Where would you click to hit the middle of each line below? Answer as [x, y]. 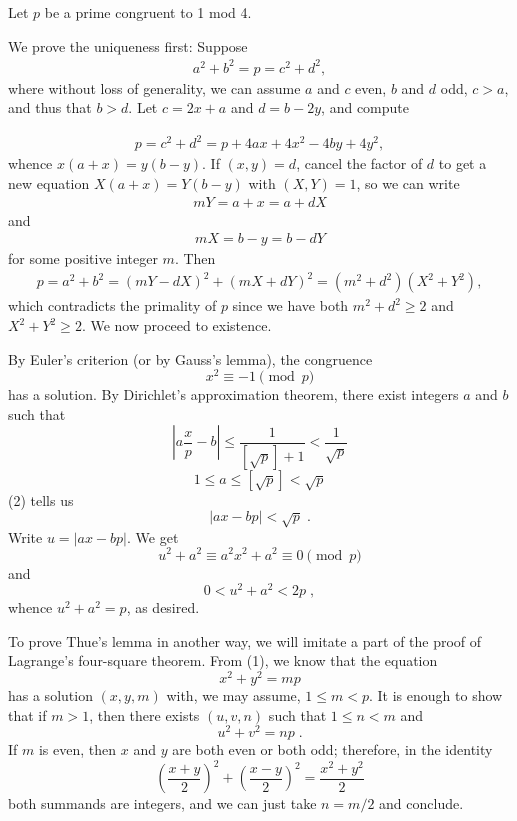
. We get [153, 536]
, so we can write [408, 183]
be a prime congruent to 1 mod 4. [148, 12]
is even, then [77, 749]
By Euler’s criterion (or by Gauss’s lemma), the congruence [190, 358]
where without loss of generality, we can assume [154, 87]
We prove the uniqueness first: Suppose [128, 45]
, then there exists [144, 714]
